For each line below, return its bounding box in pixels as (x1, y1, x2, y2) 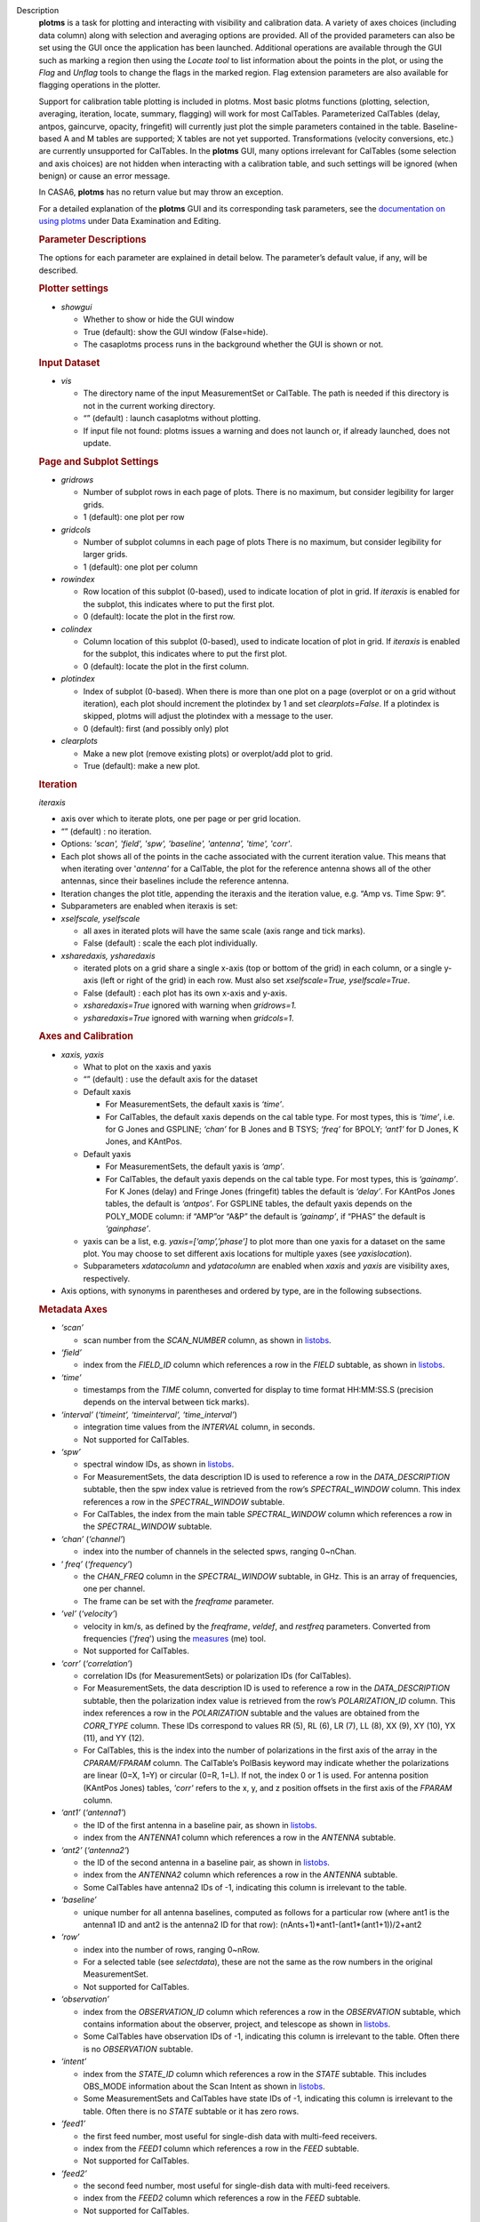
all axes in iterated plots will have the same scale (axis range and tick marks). (83, 925, 366, 936)
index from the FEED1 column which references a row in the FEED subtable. (83, 2143, 360, 2154)
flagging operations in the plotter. (38, 80, 161, 91)
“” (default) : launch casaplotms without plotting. (83, 413, 261, 424)
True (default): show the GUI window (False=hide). (83, 326, 268, 337)
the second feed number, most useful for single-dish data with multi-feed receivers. (83, 2180, 390, 2191)
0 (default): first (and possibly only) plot (83, 723, 229, 733)
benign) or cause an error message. (38, 171, 171, 181)
